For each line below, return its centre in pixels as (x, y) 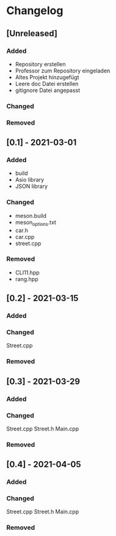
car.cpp (25, 236)
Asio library (30, 180)
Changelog (35, 11)
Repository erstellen (40, 64)
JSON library (31, 186)
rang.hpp (27, 279)
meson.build (31, 216)
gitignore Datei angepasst (48, 90)
